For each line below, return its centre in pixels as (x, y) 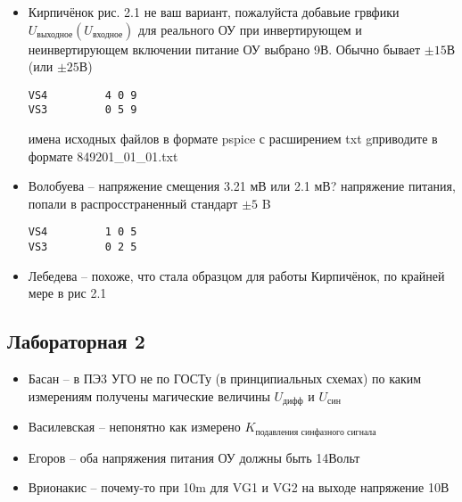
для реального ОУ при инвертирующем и (250, 29)
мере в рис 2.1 (67, 293)
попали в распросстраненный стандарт (133, 203)
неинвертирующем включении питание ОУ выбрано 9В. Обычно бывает (224, 49)
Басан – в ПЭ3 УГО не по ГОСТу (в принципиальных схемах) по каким (225, 379)
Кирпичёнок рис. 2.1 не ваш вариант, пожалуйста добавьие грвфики (214, 12)
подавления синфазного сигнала (316, 432)
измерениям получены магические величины (149, 395)
